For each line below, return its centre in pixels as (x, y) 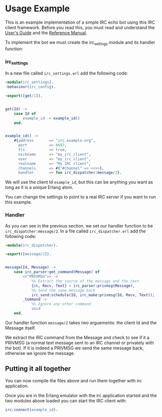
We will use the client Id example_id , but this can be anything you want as (79, 182)
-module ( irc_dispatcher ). (31, 245)
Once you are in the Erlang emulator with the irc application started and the (81, 395)
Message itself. (20, 328)
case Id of (25, 114)
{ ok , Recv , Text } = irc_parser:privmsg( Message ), (83, 286)
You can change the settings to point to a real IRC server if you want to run (81, 197)
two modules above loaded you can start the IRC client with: (66, 401)
